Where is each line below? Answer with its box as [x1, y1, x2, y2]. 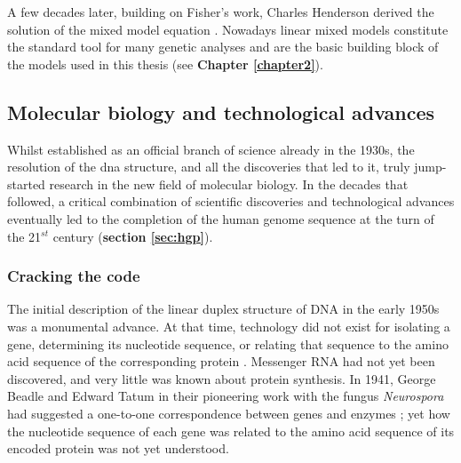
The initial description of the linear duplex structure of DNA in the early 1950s [7, 299, 440, 318]
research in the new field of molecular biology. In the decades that [49, 174, 409, 193]
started [7, 174, 45, 193]
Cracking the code [7, 265, 140, 287]
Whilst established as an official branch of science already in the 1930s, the [7, 140, 415, 158]
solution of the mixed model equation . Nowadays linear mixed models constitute [7, 20, 449, 38]
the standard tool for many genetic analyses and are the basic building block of [7, 37, 439, 56]
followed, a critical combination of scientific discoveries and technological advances [7, 192, 455, 211]
